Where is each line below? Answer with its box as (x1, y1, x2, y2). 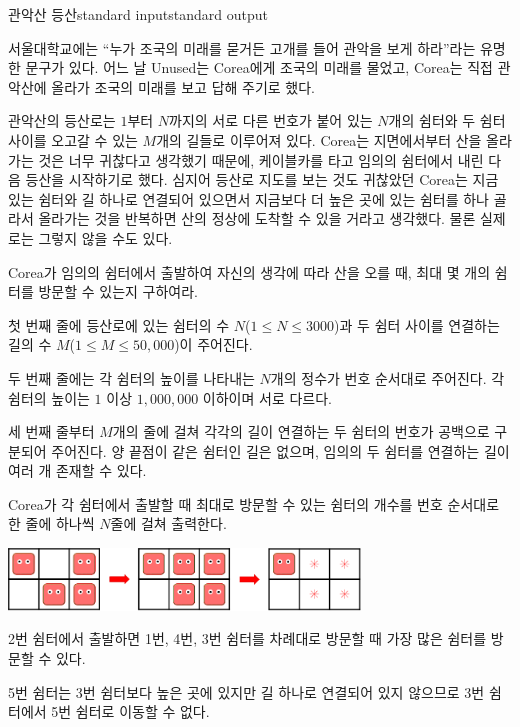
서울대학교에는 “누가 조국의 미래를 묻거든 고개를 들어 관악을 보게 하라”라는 (8, 37, 476, 58)
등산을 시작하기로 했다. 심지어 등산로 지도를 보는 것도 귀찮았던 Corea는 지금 (25, 169, 499, 190)
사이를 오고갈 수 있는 (8, 129, 138, 150)
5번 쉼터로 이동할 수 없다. (51, 701, 210, 722)
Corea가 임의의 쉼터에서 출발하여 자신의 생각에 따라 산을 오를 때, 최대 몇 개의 (8, 261, 491, 282)
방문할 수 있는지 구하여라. (38, 281, 198, 302)
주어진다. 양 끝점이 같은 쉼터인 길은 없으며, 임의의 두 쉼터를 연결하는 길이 (51, 440, 510, 461)
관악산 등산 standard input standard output (8, 4, 268, 24)
